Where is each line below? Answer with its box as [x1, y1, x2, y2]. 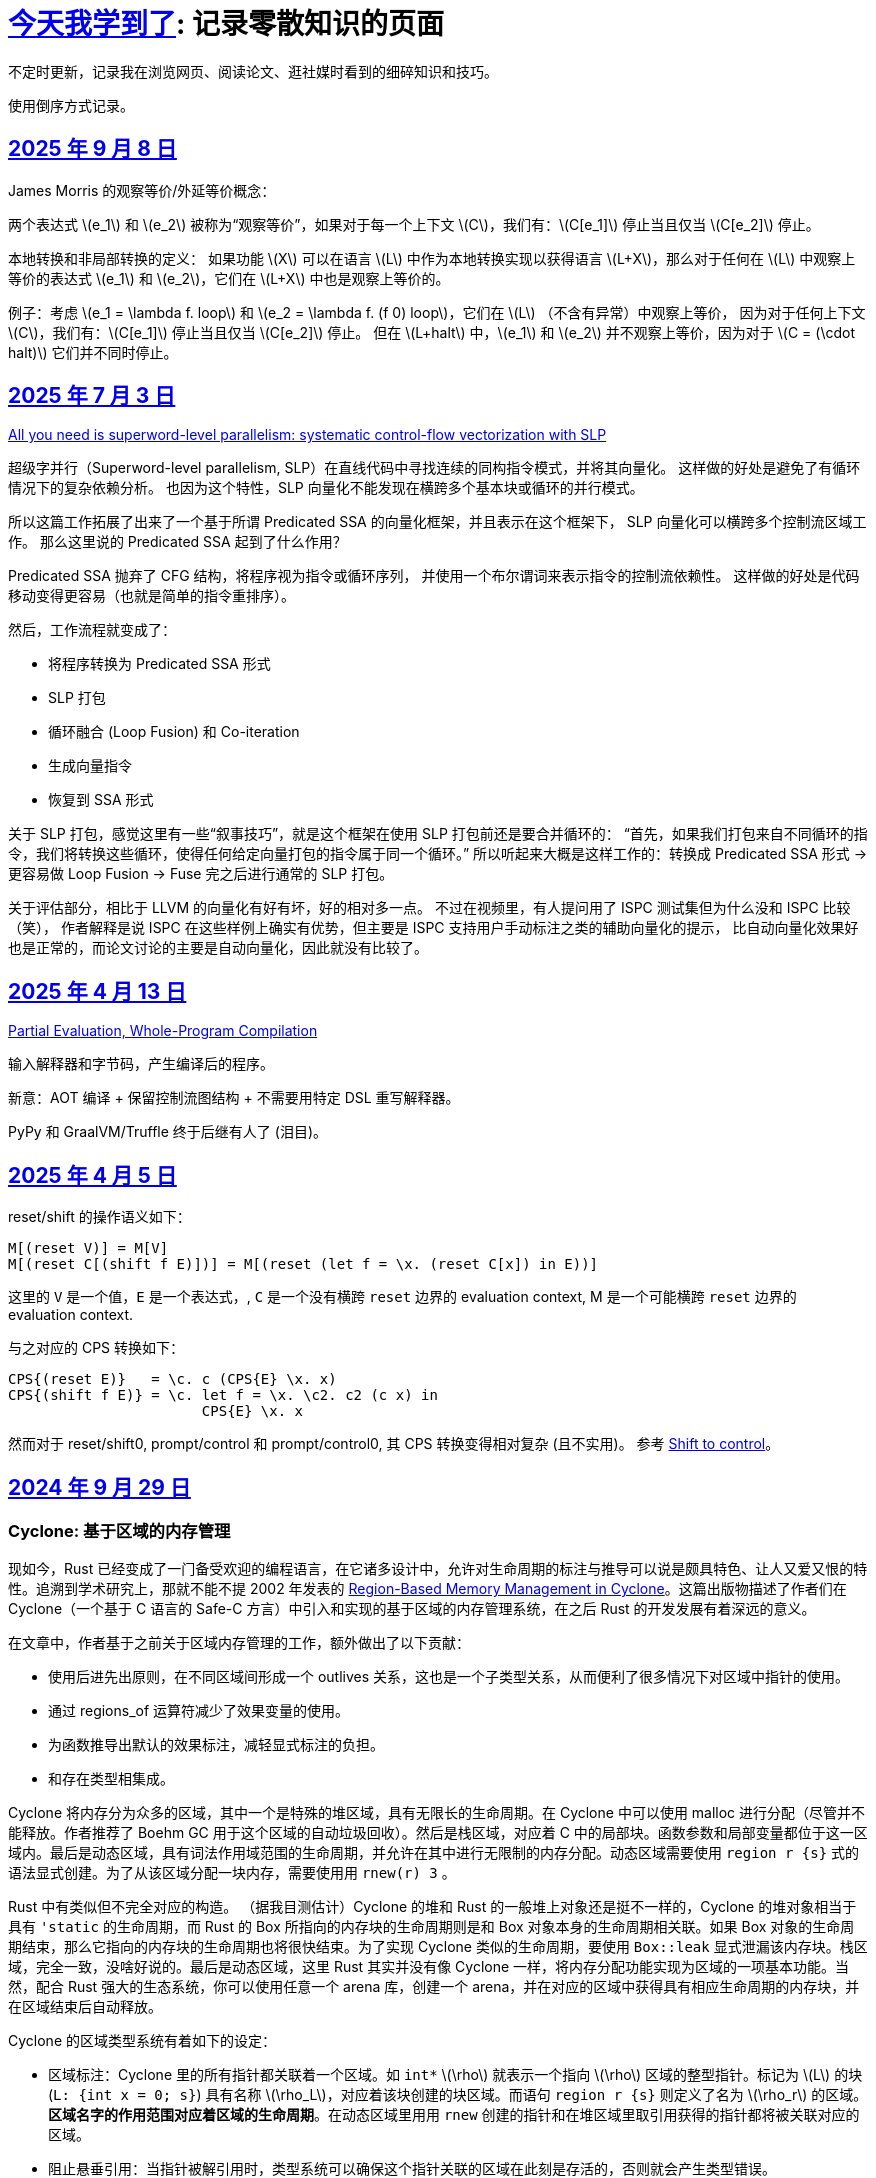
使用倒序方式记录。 [8, 96, 134, 114]
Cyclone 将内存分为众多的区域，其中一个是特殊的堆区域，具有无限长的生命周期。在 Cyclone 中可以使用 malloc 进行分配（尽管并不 [8, 1804, 866, 1822]
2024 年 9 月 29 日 [8, 1474, 191, 1500]
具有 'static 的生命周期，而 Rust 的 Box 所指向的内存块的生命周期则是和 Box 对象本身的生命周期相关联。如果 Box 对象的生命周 [8, 1918, 855, 1936]
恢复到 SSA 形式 [48, 791, 154, 809]
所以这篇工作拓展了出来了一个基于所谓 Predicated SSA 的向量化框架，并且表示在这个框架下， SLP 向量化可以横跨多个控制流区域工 [8, 513, 867, 531]
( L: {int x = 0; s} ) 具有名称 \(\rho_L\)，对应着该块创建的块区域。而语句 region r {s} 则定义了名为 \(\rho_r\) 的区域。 [48, 2086, 868, 2104]
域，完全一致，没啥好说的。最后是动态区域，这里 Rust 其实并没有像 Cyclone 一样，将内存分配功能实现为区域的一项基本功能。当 [8, 1958, 850, 1976]
